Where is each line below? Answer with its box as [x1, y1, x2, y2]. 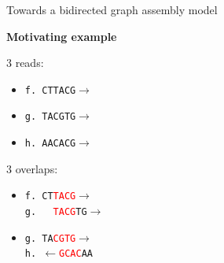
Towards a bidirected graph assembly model [6, 2, 218, 17]
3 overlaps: [6, 160, 58, 176]
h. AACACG [24, 138, 76, 150]
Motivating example [6, 28, 117, 44]
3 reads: [6, 54, 44, 71]
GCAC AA [59, 248, 93, 260]
